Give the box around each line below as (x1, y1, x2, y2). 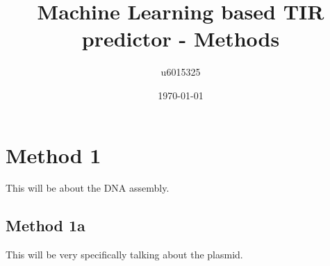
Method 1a (6, 215, 85, 236)
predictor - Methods (81, 24, 280, 53)
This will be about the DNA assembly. (6, 181, 170, 195)
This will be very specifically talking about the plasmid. (6, 247, 243, 262)
